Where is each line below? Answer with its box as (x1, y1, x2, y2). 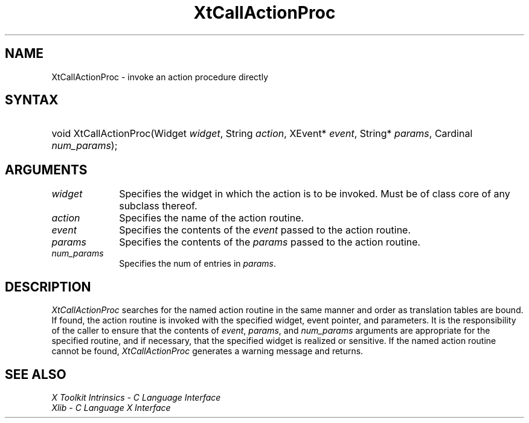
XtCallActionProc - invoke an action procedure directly (51, 71, 269, 82)
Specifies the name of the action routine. (119, 212, 304, 224)
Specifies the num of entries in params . (119, 258, 276, 269)
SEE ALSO (5, 366, 66, 382)
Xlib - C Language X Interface (51, 402, 171, 413)
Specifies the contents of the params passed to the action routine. (119, 236, 421, 249)
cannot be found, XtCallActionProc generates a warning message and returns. (51, 346, 364, 357)
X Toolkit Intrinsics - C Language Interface (51, 392, 221, 402)
